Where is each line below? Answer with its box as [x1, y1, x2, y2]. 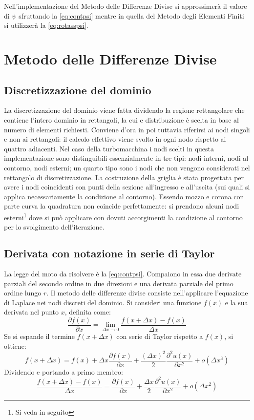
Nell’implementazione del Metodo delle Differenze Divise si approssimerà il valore [4, 1, 247, 11]
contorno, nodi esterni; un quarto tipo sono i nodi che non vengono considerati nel [4, 162, 250, 172]
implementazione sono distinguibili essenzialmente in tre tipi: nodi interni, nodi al [4, 153, 249, 163]
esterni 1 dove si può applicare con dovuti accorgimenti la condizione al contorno [4, 210, 243, 222]
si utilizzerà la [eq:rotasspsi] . [4, 20, 88, 30]
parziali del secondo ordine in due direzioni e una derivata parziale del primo [4, 278, 233, 288]
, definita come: [64, 307, 111, 317]
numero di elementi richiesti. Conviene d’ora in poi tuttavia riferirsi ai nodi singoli [4, 124, 250, 134]
